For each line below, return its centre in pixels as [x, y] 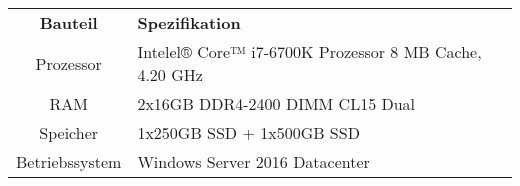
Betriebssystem [69, 161]
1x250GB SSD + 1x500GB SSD [248, 132]
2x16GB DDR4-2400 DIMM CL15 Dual [276, 103]
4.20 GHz [170, 74]
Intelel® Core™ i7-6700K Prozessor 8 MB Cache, [309, 51]
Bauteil [68, 22]
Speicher [69, 132]
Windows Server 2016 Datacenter [253, 161]
